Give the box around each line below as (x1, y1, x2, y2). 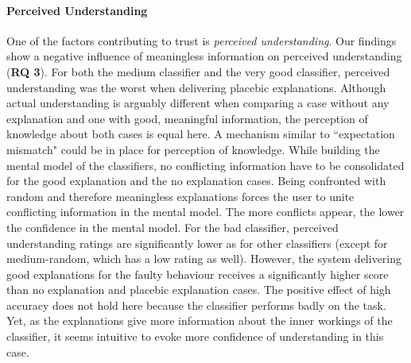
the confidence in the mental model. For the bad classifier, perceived (6, 218, 339, 235)
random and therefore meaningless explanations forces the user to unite (6, 187, 355, 204)
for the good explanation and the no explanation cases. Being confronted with (6, 172, 386, 189)
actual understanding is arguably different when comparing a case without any (6, 95, 390, 111)
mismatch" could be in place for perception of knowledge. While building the (6, 141, 380, 157)
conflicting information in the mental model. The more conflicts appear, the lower (6, 203, 405, 220)
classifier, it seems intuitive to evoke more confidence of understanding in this (6, 328, 384, 345)
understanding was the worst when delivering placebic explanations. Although (6, 79, 386, 95)
